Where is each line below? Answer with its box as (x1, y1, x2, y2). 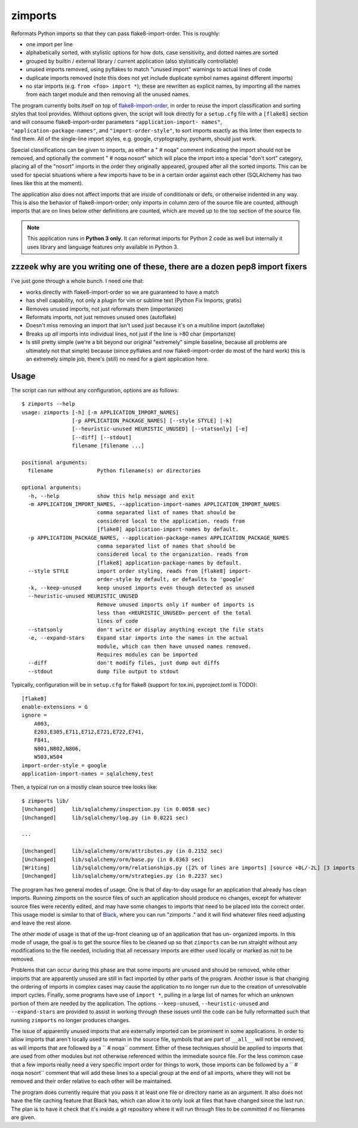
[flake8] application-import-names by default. (97, 526, 239, 533)
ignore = (21, 712, 47, 719)
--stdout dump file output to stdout (27, 668, 179, 675)
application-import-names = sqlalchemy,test (21, 770, 155, 777)
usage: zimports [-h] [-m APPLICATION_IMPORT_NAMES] (21, 409, 179, 416)
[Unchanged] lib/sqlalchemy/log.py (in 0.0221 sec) (21, 814, 189, 821)
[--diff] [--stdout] (72, 434, 132, 441)
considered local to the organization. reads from (97, 551, 248, 558)
